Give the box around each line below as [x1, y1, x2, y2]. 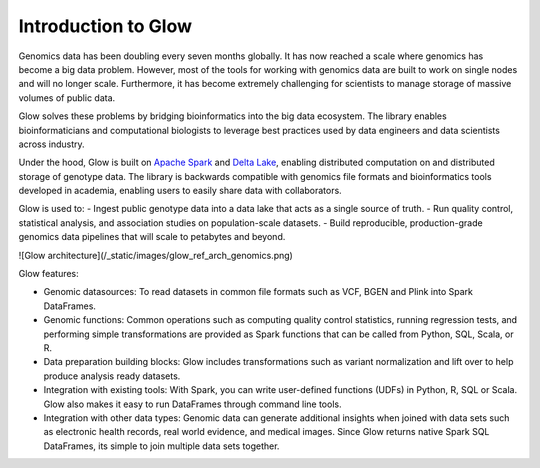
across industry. [18, 138, 85, 150]
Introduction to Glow [18, 15, 193, 37]
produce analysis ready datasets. [43, 370, 181, 382]
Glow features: [18, 268, 79, 280]
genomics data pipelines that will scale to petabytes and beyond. [18, 231, 286, 243]
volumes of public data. [18, 91, 116, 104]
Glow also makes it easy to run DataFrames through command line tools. [43, 398, 342, 410]
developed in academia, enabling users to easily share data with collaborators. [18, 185, 342, 197]
